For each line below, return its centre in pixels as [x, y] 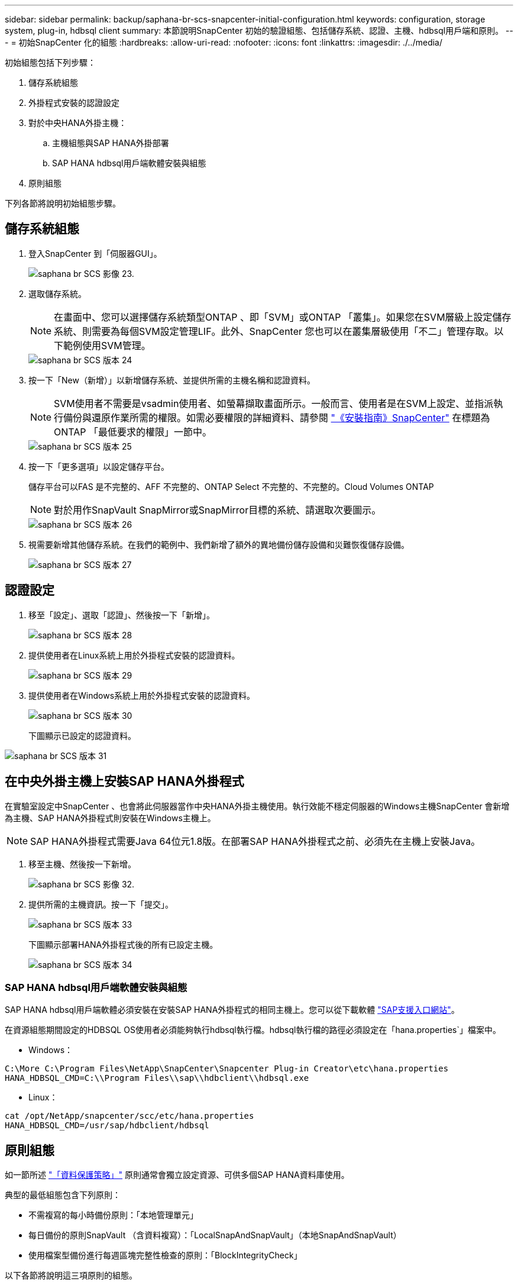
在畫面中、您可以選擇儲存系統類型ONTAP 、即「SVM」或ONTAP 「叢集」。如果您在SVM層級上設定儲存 [283, 317]
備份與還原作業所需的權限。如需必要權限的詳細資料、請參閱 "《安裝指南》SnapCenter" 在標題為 [277, 417]
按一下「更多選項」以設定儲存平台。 [99, 466]
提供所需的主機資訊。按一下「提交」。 [101, 904]
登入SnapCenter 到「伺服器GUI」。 [95, 253]
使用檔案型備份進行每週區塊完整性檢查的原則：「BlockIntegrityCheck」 [165, 1255]
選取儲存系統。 [57, 293]
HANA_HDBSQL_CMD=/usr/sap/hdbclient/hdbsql [107, 1126]
